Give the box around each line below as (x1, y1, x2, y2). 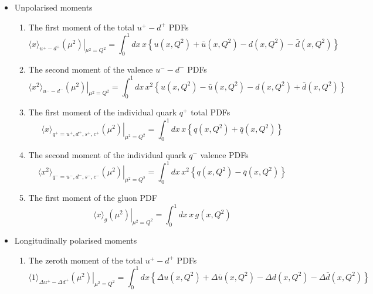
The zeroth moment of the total (28, 254, 143, 266)
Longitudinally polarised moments (14, 234, 137, 247)
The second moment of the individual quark (28, 149, 186, 161)
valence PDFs (200, 149, 249, 161)
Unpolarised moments (14, 1, 93, 13)
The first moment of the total (28, 20, 135, 33)
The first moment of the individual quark (28, 106, 177, 118)
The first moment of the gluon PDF (28, 192, 157, 204)
